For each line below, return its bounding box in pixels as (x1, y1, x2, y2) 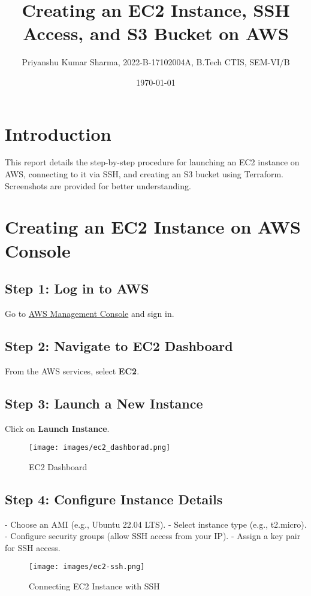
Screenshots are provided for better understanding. (5, 179, 191, 192)
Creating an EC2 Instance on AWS (5, 214, 301, 239)
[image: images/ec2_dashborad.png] (29, 443, 171, 452)
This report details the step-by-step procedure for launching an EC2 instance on (5, 156, 300, 168)
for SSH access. (5, 541, 61, 553)
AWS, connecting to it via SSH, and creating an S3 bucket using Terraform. (5, 168, 283, 180)
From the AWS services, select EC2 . (5, 364, 140, 377)
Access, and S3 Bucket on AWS (23, 21, 289, 46)
